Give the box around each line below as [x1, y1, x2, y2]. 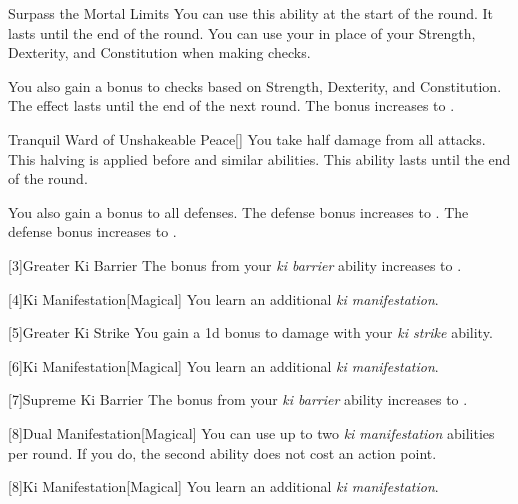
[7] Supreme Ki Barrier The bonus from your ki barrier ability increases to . [8, 389, 468, 410]
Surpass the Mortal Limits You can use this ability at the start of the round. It [8, 3, 494, 23]
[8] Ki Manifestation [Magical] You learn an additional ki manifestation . [8, 476, 439, 497]
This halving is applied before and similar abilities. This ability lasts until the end [8, 148, 511, 169]
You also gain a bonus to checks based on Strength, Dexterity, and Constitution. [8, 75, 502, 96]
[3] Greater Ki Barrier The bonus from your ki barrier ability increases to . [8, 254, 462, 275]
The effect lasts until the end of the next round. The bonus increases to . [8, 95, 455, 116]
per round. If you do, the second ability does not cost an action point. [8, 442, 437, 463]
